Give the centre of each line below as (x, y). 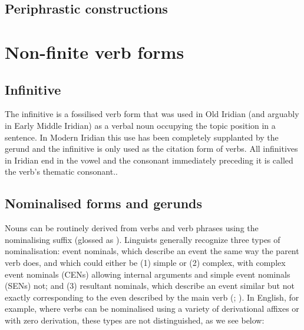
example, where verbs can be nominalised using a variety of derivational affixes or (152, 309)
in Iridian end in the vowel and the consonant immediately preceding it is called (149, 160)
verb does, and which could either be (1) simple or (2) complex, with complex (145, 262)
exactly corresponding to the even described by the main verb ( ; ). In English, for (152, 297)
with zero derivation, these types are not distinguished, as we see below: (135, 320)
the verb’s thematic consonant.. (61, 171)
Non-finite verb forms (95, 51)
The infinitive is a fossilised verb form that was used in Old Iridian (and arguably (152, 114)
